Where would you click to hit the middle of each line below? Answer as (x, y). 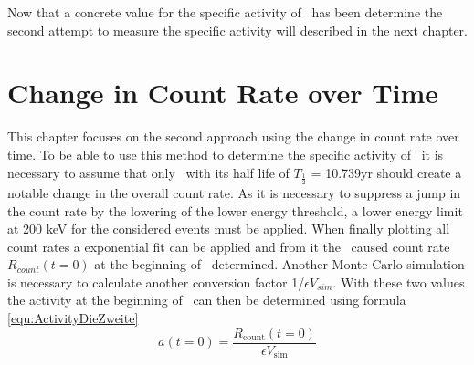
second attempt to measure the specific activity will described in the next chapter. (237, 30)
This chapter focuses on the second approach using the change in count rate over (233, 136)
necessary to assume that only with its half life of (148, 172)
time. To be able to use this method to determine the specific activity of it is (226, 154)
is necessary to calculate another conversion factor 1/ (156, 282)
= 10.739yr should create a (386, 172)
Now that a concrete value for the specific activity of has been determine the (225, 12)
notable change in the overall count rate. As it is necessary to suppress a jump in (234, 192)
